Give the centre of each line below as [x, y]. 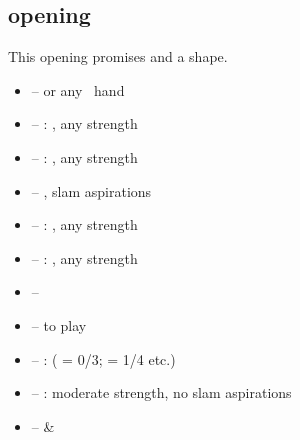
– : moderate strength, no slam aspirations [161, 392]
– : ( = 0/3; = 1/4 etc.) [103, 358]
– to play [59, 324]
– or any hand [78, 89]
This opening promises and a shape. [118, 56]
